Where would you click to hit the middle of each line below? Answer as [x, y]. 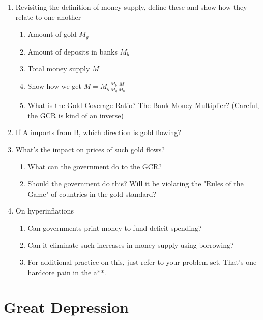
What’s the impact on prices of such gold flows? [90, 149]
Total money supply [59, 69]
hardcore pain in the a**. [67, 272]
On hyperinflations [45, 211]
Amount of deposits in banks [73, 51]
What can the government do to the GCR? [95, 166]
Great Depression [66, 307]
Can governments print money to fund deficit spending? [115, 228]
